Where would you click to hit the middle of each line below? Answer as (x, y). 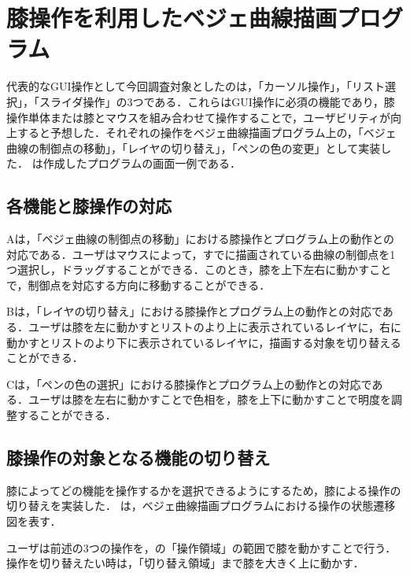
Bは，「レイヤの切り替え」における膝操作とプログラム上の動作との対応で (194, 311)
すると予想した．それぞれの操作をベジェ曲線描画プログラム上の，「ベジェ (207, 133)
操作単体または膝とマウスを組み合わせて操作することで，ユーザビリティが (198, 117)
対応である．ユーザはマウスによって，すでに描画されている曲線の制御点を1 (201, 254)
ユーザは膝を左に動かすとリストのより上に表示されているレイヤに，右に (214, 327)
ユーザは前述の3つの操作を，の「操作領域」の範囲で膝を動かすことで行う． (201, 547)
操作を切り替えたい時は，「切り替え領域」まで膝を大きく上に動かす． (185, 563)
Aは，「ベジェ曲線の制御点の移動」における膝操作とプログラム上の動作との (200, 239)
